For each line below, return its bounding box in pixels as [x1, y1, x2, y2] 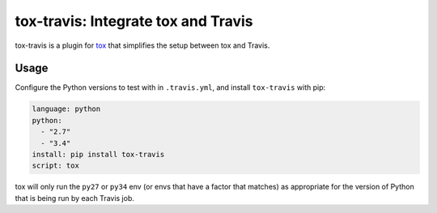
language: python [32, 104, 101, 113]
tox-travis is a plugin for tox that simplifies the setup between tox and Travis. [15, 40, 270, 50]
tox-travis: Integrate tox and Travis [15, 12, 253, 30]
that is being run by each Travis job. [15, 193, 135, 202]
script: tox [32, 161, 80, 170]
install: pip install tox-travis [32, 150, 165, 159]
